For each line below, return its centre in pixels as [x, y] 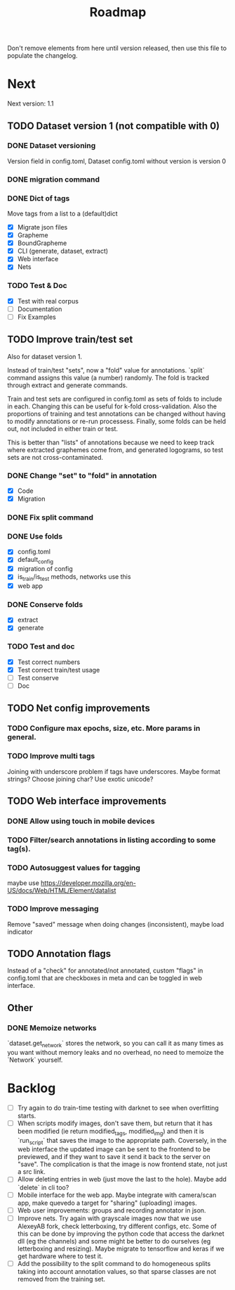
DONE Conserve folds [45, 605]
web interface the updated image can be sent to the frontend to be [114, 1149]
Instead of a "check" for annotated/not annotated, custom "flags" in [105, 971]
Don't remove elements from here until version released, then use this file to [117, 48]
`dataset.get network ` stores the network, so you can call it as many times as [115, 1044]
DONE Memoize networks [52, 1027]
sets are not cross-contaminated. [55, 457]
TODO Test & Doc [38, 286]
